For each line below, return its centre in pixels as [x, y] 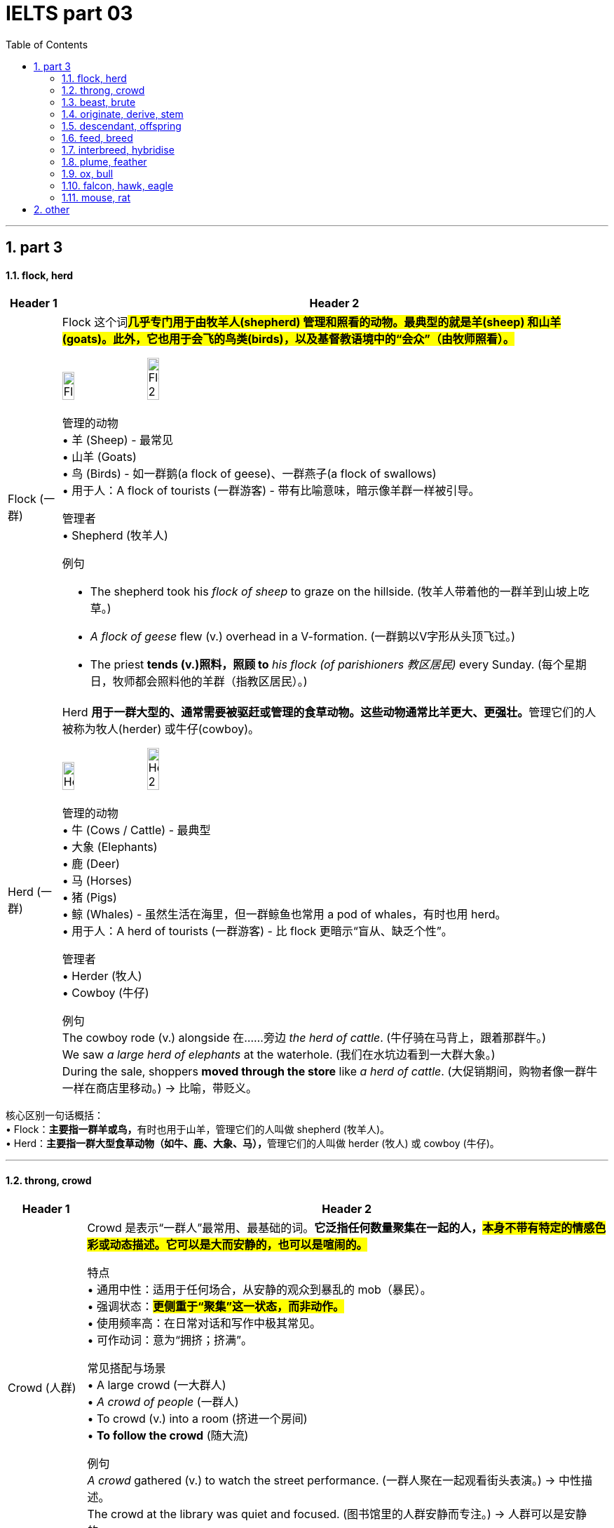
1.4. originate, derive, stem [123, 114]
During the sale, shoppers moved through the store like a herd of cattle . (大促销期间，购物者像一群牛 [330, 1072]
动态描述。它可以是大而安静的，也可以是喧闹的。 [239, 1244]
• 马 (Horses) [97, 881]
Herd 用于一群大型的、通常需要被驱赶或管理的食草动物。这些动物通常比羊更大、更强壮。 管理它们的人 [329, 712]
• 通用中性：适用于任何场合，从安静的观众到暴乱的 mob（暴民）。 [259, 1289]
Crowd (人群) [42, 1387]
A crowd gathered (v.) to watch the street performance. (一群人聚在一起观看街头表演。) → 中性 [334, 1480]
